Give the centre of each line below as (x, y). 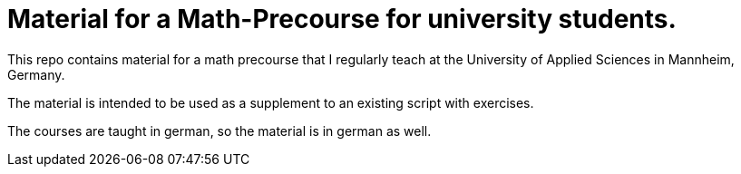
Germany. (36, 74)
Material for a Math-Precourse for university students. (342, 19)
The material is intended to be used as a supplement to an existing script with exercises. (271, 102)
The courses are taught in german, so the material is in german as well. (219, 130)
